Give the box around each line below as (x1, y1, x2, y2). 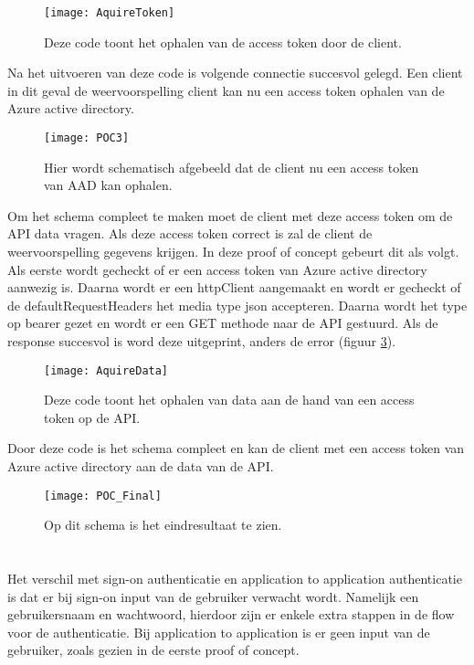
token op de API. (44, 407, 141, 427)
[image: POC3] (44, 132, 130, 145)
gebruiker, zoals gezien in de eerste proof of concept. (7, 640, 300, 660)
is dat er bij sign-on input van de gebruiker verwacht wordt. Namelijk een (7, 586, 419, 606)
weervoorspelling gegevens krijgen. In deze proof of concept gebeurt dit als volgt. (7, 242, 459, 261)
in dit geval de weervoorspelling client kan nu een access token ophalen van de (7, 80, 445, 100)
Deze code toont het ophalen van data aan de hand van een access (44, 390, 415, 409)
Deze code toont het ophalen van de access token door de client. (44, 32, 402, 51)
